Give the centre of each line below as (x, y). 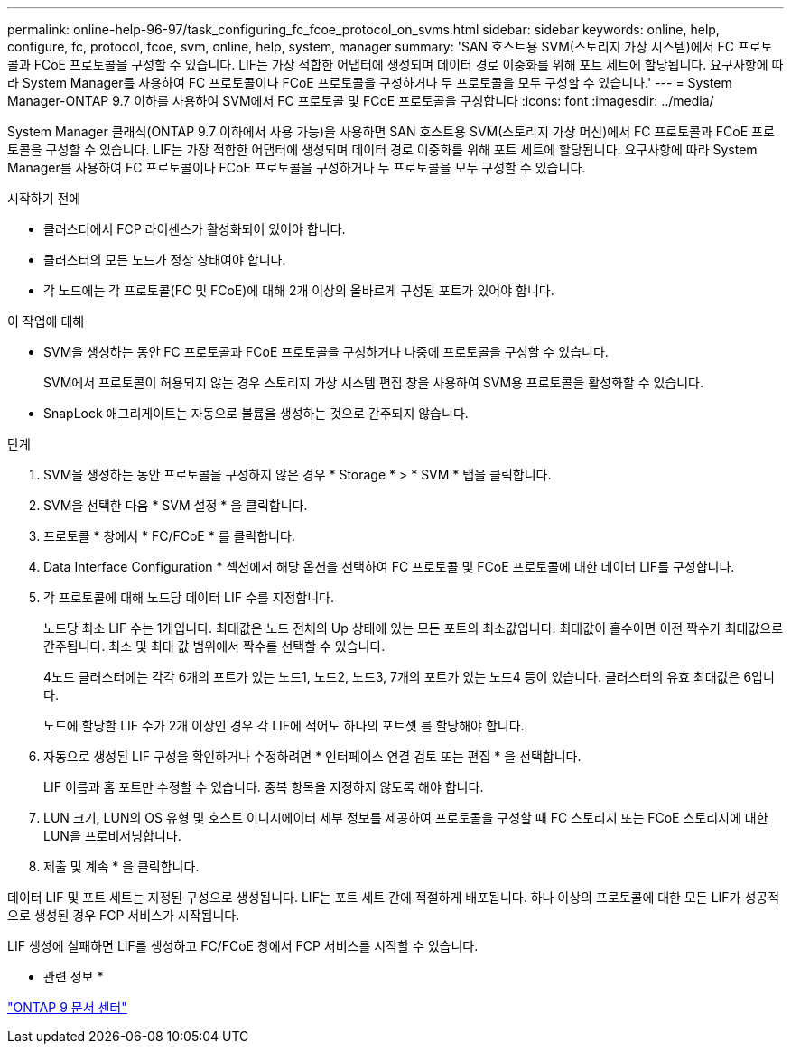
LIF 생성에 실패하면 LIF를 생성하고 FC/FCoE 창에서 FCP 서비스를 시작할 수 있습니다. (243, 946)
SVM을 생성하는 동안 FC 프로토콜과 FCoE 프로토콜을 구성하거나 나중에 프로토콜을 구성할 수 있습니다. (326, 352)
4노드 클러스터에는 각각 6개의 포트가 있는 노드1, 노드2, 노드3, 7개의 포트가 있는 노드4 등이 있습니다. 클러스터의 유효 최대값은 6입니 (409, 677)
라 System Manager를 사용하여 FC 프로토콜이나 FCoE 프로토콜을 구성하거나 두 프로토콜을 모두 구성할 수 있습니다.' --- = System (370, 83)
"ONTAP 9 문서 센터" (67, 1007)
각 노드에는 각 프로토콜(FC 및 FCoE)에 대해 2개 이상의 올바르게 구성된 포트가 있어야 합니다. (299, 290)
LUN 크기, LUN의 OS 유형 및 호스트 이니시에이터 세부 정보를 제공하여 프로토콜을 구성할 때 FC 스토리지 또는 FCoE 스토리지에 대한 (406, 818)
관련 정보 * (74, 977)
